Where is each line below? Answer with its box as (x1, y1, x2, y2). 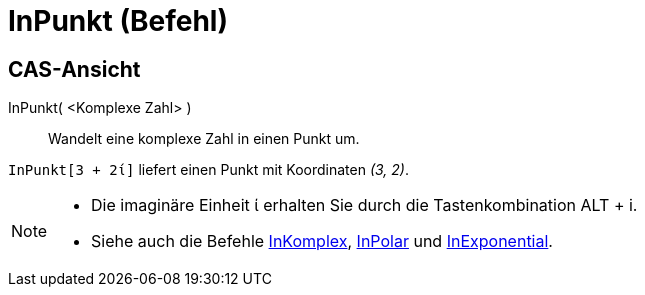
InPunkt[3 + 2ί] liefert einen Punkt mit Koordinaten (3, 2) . (8, 161, 410, 179)
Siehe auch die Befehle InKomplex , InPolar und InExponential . (91, 231, 553, 252)
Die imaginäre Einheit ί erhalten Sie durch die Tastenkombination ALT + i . (91, 195, 638, 216)
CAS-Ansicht (8, 56, 141, 82)
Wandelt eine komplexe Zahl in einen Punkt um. (48, 130, 360, 148)
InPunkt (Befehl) (8, 4, 228, 38)
